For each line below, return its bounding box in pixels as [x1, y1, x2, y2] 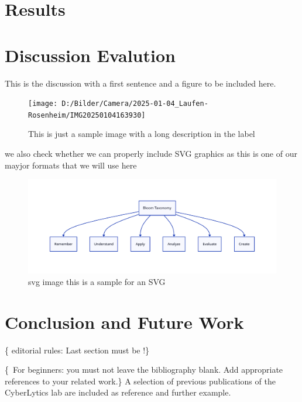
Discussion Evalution [5, 43, 176, 67]
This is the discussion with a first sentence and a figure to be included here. [5, 77, 276, 89]
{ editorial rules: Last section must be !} [5, 343, 150, 356]
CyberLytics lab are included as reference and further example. [5, 386, 231, 398]
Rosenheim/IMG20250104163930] [28, 111, 146, 119]
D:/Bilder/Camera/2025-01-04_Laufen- [61, 99, 208, 108]
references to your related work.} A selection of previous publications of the [5, 374, 276, 387]
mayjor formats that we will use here [5, 159, 137, 171]
